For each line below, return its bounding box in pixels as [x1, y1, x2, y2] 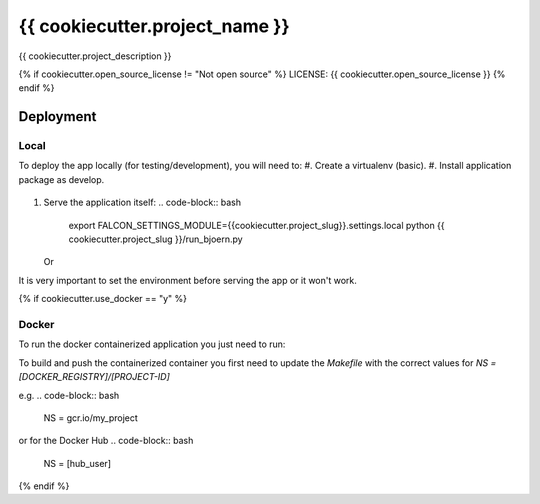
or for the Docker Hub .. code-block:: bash [18, 435, 194, 447]
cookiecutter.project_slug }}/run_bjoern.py [68, 233, 244, 245]
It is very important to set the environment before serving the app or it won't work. [18, 274, 357, 286]
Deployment [18, 108, 97, 125]
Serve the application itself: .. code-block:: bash [43, 196, 242, 209]
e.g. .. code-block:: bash [18, 389, 120, 401]
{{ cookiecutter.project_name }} [18, 15, 290, 37]
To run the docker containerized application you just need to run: [18, 338, 286, 350]
